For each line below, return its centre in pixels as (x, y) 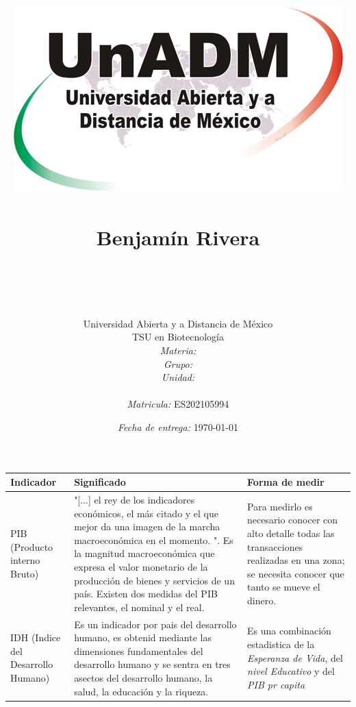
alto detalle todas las (291, 533)
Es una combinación (289, 631)
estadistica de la (281, 644)
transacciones (275, 546)
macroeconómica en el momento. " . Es (154, 539)
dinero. (262, 600)
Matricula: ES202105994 (178, 404)
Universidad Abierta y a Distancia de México (178, 323)
